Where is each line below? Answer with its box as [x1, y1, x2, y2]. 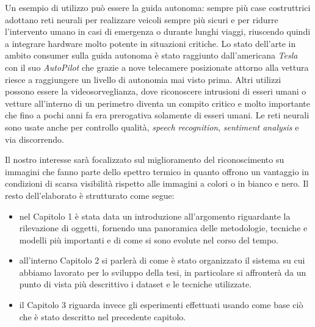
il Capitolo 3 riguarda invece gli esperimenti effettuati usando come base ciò [19, 298, 303, 311]
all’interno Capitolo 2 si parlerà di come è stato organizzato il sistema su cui [19, 254, 305, 267]
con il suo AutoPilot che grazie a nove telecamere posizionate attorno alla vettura [5, 60, 309, 73]
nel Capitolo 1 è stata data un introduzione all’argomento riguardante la [19, 209, 291, 222]
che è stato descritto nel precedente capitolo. [19, 310, 186, 323]
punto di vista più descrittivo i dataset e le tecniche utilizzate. [19, 278, 252, 290]
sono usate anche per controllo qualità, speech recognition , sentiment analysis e [5, 120, 299, 133]
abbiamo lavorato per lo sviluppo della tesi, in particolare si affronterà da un [19, 265, 306, 278]
